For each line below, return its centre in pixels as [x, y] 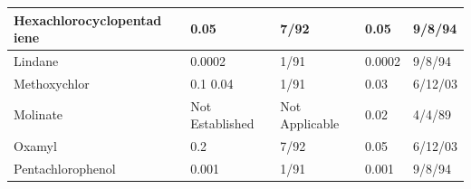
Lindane [36, 60]
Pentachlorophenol [65, 168]
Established [222, 123]
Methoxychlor [52, 83]
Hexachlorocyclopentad [88, 19]
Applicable [310, 123]
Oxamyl [35, 146]
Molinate [38, 114]
